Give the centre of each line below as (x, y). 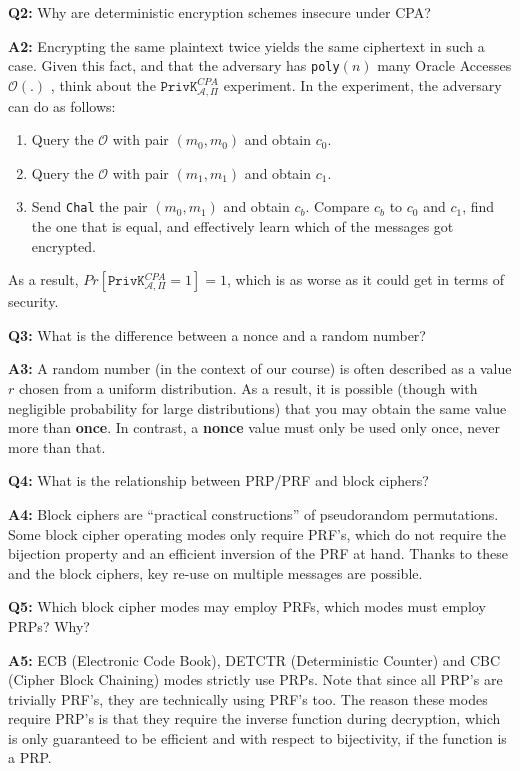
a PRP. (30, 757)
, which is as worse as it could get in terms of (365, 279)
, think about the (103, 84)
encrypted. (64, 245)
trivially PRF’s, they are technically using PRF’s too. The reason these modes (248, 698)
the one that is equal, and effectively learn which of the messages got (242, 226)
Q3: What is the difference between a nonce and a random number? (217, 334)
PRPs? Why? (49, 625)
